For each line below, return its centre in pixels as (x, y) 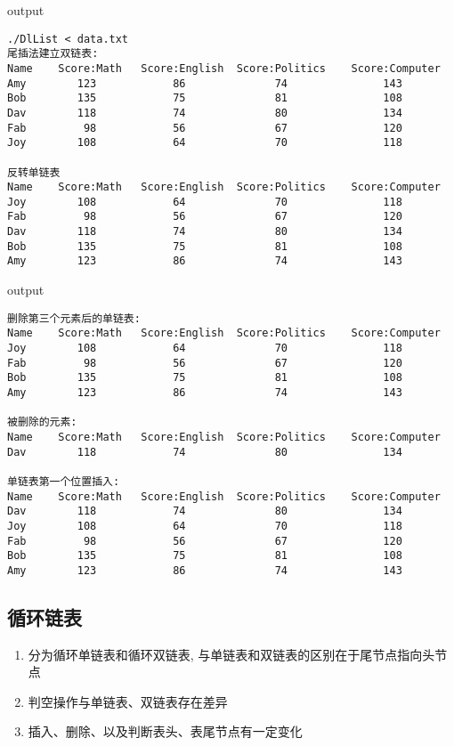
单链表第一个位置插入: (64, 481)
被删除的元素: (42, 422)
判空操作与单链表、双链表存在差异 (128, 701)
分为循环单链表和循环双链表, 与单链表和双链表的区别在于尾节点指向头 (231, 654)
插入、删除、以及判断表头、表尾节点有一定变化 (165, 731)
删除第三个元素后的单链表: (74, 318)
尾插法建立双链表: (53, 54)
